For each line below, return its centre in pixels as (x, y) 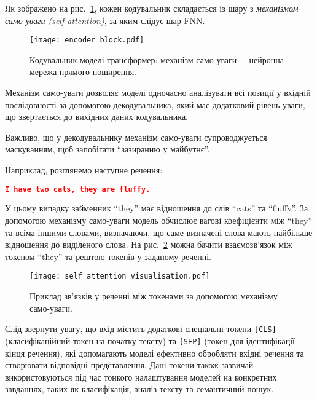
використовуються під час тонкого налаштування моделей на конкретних (141, 377)
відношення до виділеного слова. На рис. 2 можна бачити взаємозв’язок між (149, 244)
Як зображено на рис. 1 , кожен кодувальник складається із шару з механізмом (152, 8)
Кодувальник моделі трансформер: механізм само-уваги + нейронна (157, 59)
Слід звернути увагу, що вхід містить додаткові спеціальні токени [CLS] (141, 329)
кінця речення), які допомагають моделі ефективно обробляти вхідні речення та (155, 353)
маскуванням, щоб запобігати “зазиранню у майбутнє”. (108, 149)
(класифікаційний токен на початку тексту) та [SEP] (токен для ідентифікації (150, 340)
